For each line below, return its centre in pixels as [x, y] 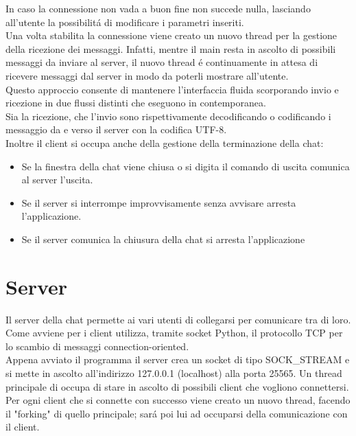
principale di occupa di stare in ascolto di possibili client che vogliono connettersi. [177, 386]
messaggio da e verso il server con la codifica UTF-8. [116, 129]
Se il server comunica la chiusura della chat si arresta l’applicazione [163, 239]
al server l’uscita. [57, 180]
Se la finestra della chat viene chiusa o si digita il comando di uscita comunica [186, 166]
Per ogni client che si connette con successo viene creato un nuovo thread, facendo [178, 400]
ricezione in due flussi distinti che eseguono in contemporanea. [136, 103]
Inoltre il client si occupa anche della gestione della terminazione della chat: [165, 142]
